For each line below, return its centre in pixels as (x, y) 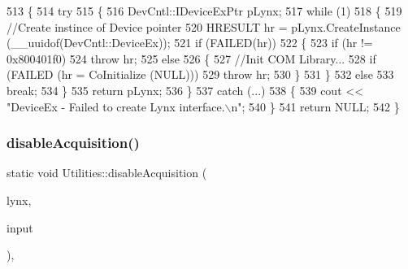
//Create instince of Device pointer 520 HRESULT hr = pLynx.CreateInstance (204, 26)
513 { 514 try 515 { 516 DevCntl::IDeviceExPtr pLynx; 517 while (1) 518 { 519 (204, 11)
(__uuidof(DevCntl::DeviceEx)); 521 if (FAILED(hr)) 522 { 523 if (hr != (190, 43)
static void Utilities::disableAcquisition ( (107, 173)
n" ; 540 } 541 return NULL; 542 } (315, 106)
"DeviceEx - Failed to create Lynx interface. (116, 106)
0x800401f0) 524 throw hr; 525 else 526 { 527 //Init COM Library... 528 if (191, 58)
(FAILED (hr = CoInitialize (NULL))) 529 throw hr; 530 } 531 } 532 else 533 (200, 74)
